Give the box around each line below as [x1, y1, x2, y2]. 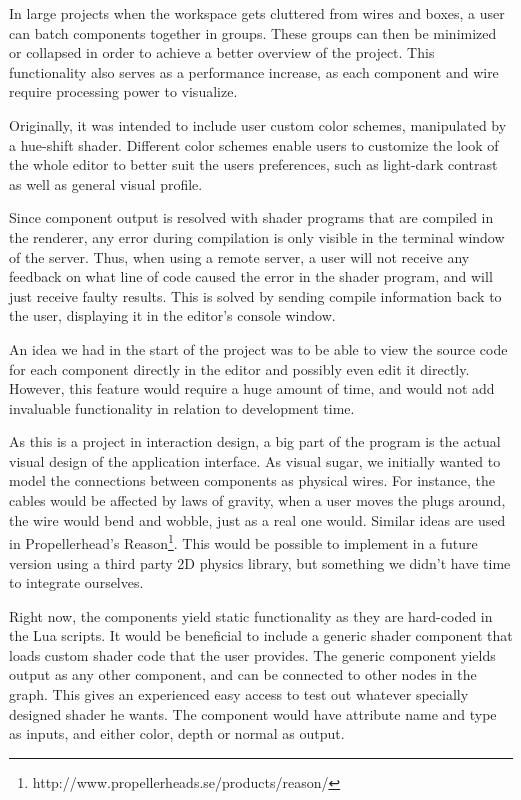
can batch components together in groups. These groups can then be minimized [9, 22, 497, 43]
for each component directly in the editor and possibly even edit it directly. [9, 358, 470, 379]
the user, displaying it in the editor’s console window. [9, 305, 336, 326]
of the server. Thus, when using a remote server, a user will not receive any [9, 246, 470, 267]
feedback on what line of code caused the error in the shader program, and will [9, 266, 493, 287]
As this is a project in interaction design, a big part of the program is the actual [9, 431, 501, 452]
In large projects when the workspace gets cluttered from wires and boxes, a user [9, 3, 505, 23]
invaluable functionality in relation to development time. [9, 397, 355, 418]
